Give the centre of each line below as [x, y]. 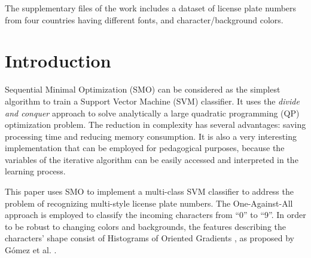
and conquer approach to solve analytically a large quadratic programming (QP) [152, 113]
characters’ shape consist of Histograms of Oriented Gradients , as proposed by [150, 238]
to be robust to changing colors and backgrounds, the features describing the [145, 226]
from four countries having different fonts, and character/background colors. [144, 19]
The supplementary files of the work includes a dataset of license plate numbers [151, 8]
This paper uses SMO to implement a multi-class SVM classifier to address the [149, 191]
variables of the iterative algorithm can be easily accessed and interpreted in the [152, 159]
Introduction [58, 61]
